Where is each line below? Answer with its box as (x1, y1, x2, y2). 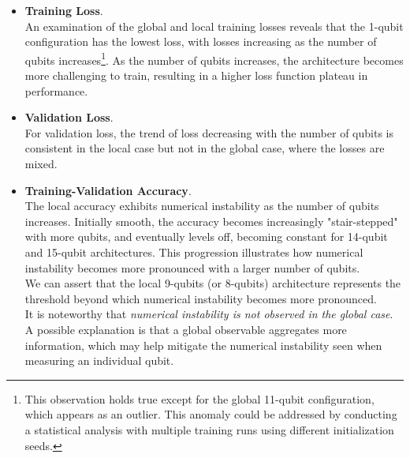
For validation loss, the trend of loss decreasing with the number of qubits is (24, 124, 393, 141)
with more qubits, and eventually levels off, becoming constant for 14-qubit (24, 228, 388, 245)
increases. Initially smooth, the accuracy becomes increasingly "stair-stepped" (24, 212, 398, 229)
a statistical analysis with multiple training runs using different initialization (24, 421, 394, 437)
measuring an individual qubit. (24, 352, 174, 369)
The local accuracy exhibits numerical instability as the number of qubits (24, 197, 379, 214)
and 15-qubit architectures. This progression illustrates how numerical (24, 243, 363, 260)
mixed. (24, 156, 58, 171)
